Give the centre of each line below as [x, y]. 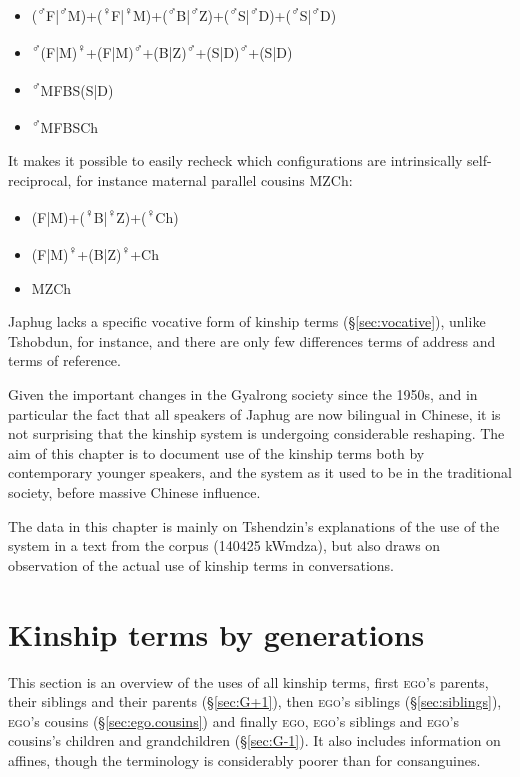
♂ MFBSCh [65, 125]
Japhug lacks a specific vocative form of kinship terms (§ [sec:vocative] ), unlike [247, 321]
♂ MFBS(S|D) [72, 88]
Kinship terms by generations [216, 633]
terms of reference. [64, 360]
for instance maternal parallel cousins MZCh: [214, 179]
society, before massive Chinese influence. [134, 492]
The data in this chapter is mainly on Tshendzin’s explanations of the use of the [254, 525]
